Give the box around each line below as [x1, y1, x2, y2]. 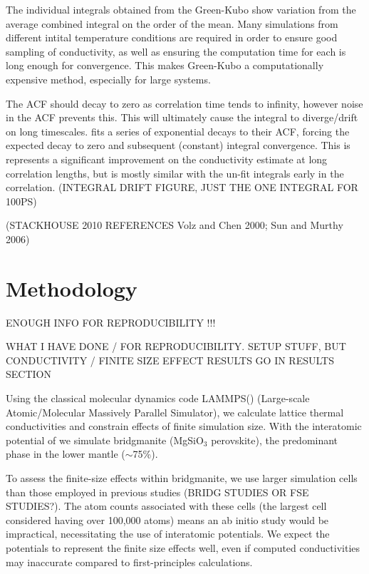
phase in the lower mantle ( [6, 446, 125, 461]
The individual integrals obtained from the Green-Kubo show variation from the [6, 2, 356, 16]
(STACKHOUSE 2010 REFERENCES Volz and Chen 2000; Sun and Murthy [6, 217, 343, 232]
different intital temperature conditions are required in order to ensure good [6, 30, 338, 45]
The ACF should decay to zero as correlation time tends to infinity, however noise [6, 96, 363, 111]
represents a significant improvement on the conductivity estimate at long [6, 151, 328, 166]
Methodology [6, 273, 137, 302]
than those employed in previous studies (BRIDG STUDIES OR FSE [6, 484, 309, 499]
